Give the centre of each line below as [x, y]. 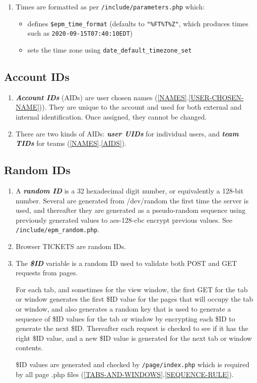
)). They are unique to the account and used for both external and [140, 107]
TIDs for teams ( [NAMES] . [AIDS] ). [71, 143]
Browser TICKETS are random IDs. [71, 246]
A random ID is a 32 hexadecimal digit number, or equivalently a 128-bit [129, 191]
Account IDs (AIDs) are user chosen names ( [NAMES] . [102, 97]
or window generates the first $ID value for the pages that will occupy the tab [134, 299]
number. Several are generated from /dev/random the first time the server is [132, 200]
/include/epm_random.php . [58, 229]
